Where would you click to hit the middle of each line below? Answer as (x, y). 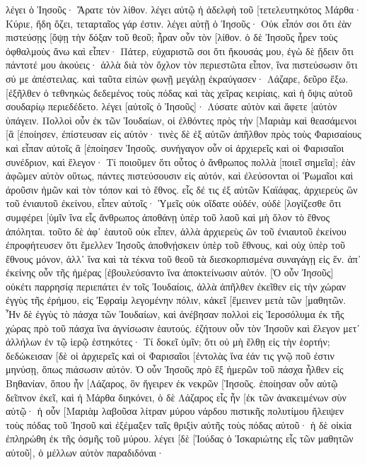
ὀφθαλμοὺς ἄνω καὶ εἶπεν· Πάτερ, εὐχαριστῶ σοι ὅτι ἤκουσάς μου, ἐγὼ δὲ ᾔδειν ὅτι (180, 51)
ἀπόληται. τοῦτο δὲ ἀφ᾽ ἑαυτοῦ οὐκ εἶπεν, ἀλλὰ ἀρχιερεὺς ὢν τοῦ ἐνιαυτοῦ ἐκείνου (176, 231)
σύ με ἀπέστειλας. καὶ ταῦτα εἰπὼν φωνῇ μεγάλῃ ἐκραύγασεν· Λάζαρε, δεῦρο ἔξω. (177, 78)
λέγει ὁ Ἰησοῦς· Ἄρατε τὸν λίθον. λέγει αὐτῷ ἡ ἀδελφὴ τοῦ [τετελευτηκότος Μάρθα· (184, 9)
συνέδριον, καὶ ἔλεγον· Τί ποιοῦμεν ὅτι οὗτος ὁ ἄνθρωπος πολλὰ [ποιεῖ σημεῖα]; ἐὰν (181, 161)
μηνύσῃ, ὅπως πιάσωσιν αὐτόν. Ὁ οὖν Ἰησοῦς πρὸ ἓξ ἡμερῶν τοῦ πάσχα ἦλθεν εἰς (175, 369)
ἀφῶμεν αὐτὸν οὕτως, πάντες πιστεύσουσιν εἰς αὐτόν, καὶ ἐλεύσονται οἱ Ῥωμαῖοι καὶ (180, 176)
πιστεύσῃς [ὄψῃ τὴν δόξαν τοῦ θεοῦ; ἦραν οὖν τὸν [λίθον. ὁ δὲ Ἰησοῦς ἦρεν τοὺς (172, 37)
